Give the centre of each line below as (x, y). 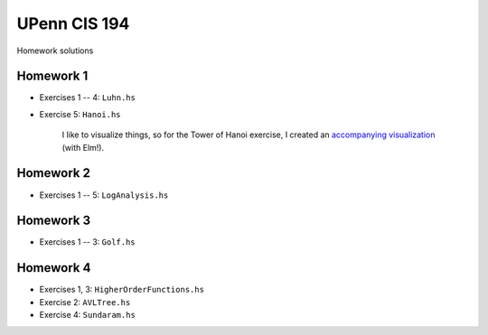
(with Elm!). (83, 147)
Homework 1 (52, 76)
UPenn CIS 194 (73, 23)
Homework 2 (53, 173)
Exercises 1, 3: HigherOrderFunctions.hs (122, 290)
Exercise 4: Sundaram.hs (87, 315)
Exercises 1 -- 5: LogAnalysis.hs (104, 195)
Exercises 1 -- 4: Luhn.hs (87, 98)
